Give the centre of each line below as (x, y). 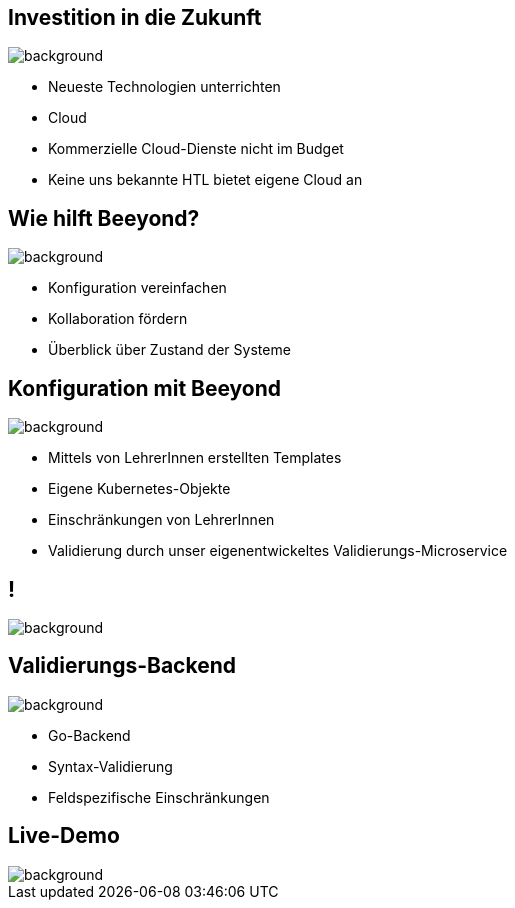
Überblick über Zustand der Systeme (169, 350)
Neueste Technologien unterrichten (164, 87)
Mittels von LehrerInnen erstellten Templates (195, 458)
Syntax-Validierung (110, 766)
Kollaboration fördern (118, 319)
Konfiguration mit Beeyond (145, 388)
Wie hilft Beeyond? (104, 218)
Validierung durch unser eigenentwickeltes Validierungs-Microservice (278, 551)
